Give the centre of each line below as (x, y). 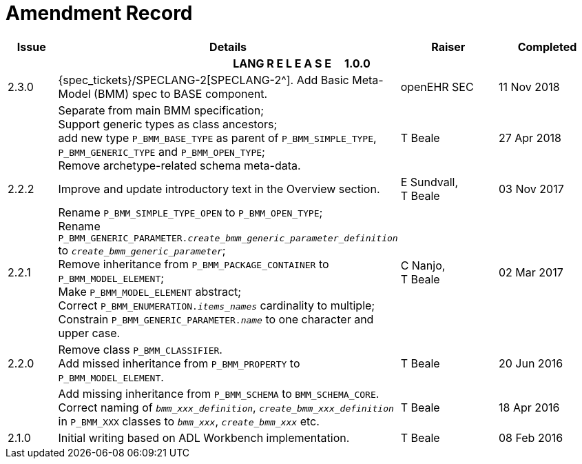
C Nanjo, (423, 266)
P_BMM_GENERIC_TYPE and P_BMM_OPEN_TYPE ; (162, 151)
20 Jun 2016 (531, 363)
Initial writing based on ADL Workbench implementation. (204, 437)
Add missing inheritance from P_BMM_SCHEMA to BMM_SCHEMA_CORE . (219, 393)
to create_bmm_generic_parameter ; (142, 250)
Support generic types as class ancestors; (168, 124)
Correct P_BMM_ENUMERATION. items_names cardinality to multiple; (217, 305)
